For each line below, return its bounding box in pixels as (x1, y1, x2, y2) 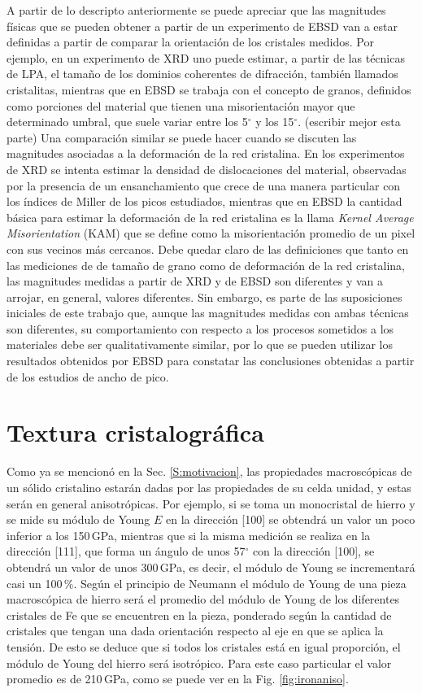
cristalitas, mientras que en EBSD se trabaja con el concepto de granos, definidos (7, 81, 411, 98)
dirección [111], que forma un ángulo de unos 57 (7, 543, 246, 560)
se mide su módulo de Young (7, 511, 150, 528)
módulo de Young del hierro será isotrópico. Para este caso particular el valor (7, 654, 392, 671)
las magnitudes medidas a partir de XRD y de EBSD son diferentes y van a (7, 272, 384, 290)
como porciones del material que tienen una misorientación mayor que (7, 97, 355, 114)
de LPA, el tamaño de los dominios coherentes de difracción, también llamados (7, 65, 398, 82)
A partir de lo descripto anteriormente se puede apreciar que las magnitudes (7, 2, 386, 18)
